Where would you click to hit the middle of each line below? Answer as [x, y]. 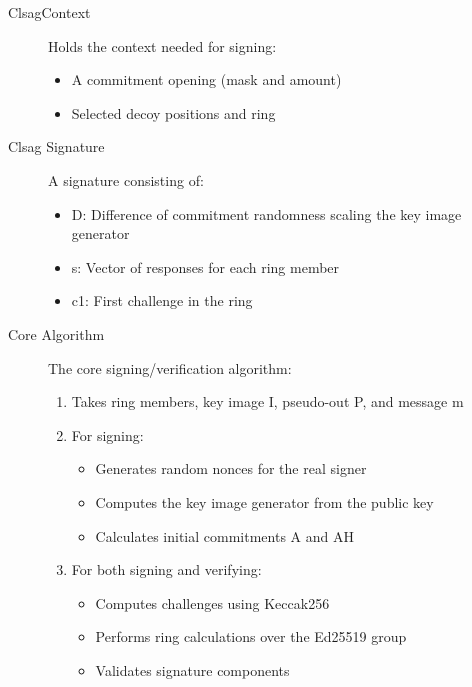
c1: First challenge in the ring [162, 300]
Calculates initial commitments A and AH [224, 535]
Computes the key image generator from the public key [264, 501]
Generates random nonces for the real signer [231, 468]
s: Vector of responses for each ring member [205, 266]
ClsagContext [49, 12]
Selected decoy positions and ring [173, 112]
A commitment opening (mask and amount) [206, 79]
